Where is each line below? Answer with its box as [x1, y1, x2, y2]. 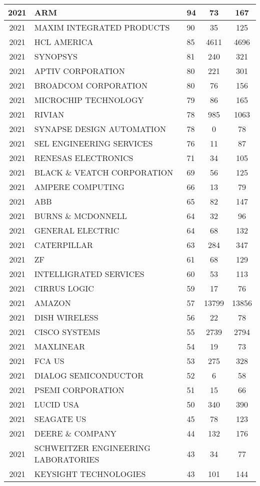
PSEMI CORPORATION [34, 384, 124, 395]
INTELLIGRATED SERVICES [34, 268, 144, 279]
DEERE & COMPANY [34, 427, 116, 439]
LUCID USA [34, 398, 79, 410]
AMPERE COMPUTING [34, 181, 124, 192]
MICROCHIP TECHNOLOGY [34, 94, 144, 105]
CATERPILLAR [34, 239, 93, 250]
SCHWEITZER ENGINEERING [34, 442, 150, 453]
